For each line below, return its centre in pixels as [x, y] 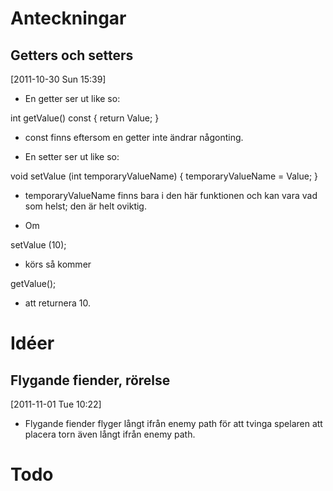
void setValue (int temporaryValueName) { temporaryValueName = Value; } [164, 176]
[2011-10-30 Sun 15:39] [58, 79]
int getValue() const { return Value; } [85, 118]
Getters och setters [72, 55]
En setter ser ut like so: [72, 156]
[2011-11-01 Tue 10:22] [56, 404]
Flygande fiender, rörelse [90, 380]
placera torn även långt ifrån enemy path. [110, 434]
